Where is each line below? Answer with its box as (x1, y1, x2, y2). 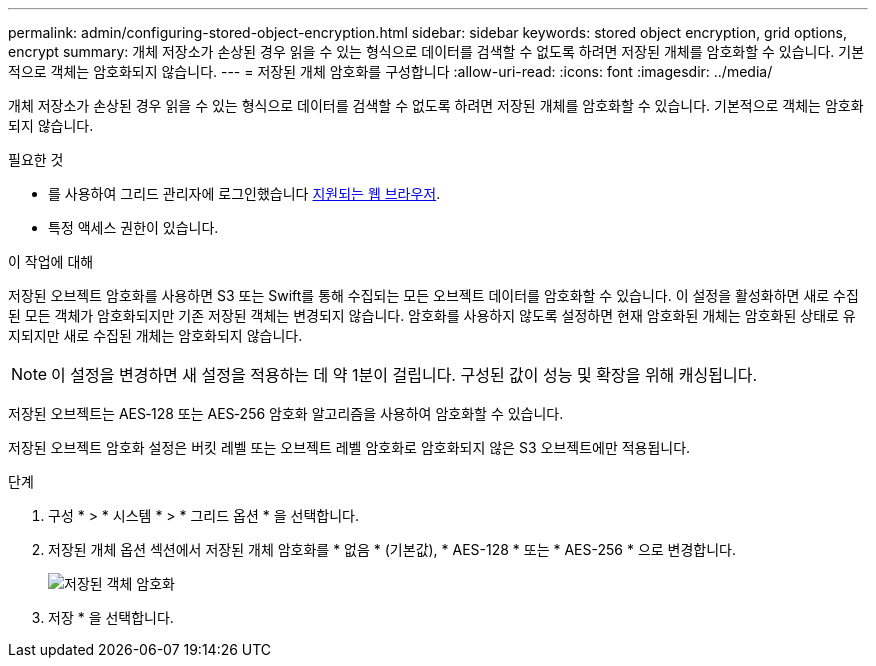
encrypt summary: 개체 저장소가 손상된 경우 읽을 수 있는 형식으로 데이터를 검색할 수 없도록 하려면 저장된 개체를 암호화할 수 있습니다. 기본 (8, 43, 865, 60)
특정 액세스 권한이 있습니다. (48, 219, 219, 236)
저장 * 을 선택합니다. (48, 609, 174, 626)
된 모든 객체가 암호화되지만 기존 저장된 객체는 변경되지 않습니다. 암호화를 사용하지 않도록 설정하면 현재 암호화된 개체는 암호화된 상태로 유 (8, 307, 856, 324)
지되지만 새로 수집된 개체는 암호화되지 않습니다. (8, 327, 303, 344)
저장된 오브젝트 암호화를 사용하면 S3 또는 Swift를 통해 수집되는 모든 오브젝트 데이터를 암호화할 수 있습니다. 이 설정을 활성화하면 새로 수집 (8, 287, 859, 304)
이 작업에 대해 (8, 253, 94, 270)
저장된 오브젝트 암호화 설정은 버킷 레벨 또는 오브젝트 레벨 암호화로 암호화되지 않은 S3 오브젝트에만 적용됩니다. (8, 439, 691, 456)
